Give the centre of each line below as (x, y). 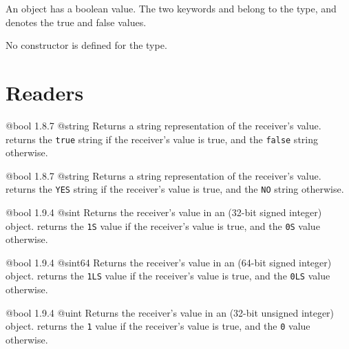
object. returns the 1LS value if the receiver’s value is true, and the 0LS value (168, 276)
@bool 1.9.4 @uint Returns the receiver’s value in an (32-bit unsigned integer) (170, 312)
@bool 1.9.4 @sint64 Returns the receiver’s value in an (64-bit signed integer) (169, 262)
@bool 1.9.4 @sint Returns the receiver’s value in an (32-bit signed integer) (164, 212)
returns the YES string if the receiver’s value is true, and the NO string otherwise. (175, 189)
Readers (45, 92)
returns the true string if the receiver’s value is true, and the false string (162, 139)
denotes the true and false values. (76, 22)
